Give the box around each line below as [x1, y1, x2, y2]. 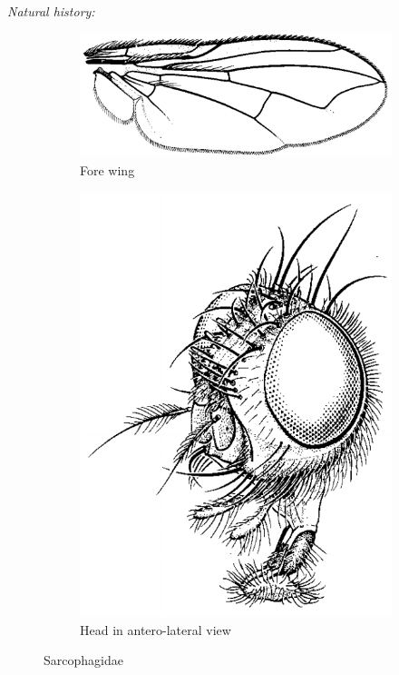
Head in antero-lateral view [80, 620, 231, 639]
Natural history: [7, 2, 95, 20]
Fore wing [80, 160, 135, 179]
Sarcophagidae [44, 650, 123, 670]
